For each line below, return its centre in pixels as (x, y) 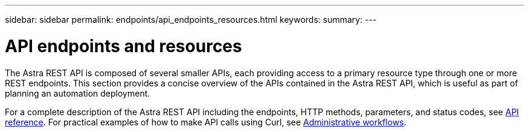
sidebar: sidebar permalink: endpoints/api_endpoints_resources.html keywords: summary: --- (191, 19)
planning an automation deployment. (78, 93)
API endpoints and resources (123, 46)
